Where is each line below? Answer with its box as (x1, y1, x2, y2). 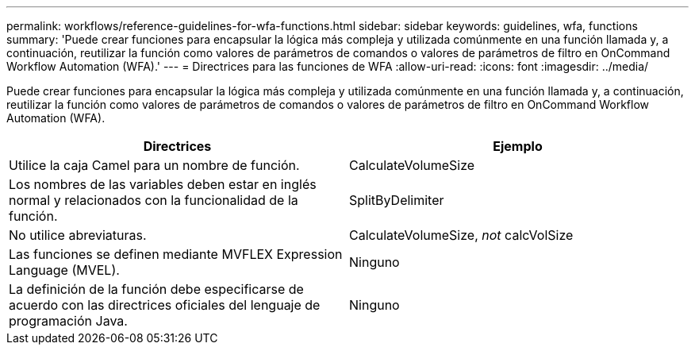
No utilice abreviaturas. (9, 227, 147, 243)
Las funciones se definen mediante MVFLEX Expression (9, 246, 343, 262)
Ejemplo (493, 138, 543, 154)
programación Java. (9, 313, 128, 329)
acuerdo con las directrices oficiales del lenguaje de (9, 297, 321, 313)
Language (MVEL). (9, 262, 120, 278)
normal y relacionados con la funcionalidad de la (9, 192, 298, 208)
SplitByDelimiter (349, 192, 444, 208)
